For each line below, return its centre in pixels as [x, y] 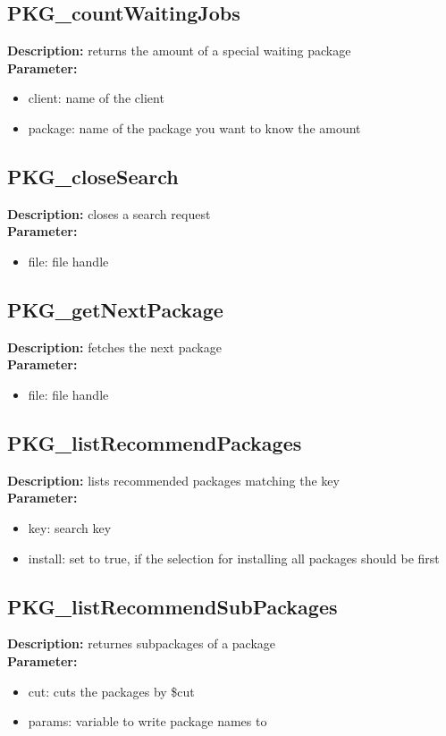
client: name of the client [96, 98]
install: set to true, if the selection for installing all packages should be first [234, 558]
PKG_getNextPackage [115, 309]
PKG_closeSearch [93, 176]
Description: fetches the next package [114, 347]
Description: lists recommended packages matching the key [173, 480]
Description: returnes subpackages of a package [142, 643]
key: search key [70, 527]
